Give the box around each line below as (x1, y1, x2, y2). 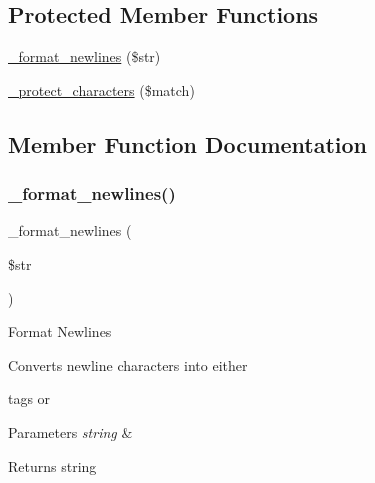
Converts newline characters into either (8, 354, 248, 375)
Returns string (8, 455, 97, 476)
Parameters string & (8, 421, 133, 442)
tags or (8, 388, 51, 409)
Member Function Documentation (8, 128, 368, 159)
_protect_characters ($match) (8, 79, 195, 100)
